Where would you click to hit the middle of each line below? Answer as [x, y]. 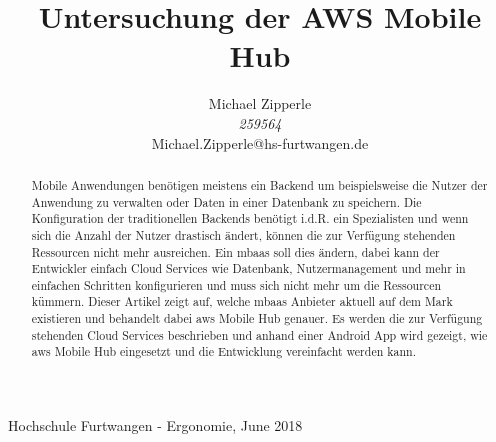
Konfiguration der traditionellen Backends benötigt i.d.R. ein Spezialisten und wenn [250, 218]
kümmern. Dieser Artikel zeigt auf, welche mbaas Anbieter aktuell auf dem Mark [242, 301]
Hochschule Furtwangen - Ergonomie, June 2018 [155, 425]
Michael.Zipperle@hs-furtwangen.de [260, 142]
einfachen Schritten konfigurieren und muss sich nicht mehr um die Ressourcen [236, 284]
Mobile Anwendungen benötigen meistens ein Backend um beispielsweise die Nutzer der [259, 184]
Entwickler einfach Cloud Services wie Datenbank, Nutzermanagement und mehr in [248, 268]
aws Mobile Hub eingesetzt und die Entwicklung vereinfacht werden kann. [223, 351]
